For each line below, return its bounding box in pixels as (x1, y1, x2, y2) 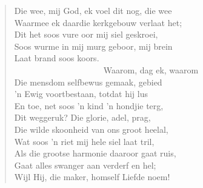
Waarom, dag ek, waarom (103, 63, 199, 76)
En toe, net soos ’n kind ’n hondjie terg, (14, 99, 164, 112)
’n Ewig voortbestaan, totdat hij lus (14, 87, 148, 100)
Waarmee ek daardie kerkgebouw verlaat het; (14, 16, 182, 29)
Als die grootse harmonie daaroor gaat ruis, (14, 147, 176, 159)
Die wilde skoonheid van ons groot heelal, (14, 123, 168, 135)
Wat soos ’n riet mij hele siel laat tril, (14, 135, 155, 147)
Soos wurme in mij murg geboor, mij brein (14, 39, 173, 52)
